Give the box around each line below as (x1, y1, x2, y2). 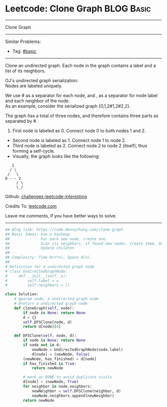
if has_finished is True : (23, 361, 77, 366)
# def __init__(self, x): (5, 273, 68, 278)
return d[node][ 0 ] (23, 324, 61, 329)
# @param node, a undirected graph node (14, 296, 99, 302)
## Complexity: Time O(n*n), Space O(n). (5, 255, 92, 260)
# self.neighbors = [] (5, 283, 70, 288)
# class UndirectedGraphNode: (5, 269, 68, 274)
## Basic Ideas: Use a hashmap (5, 231, 70, 237)
